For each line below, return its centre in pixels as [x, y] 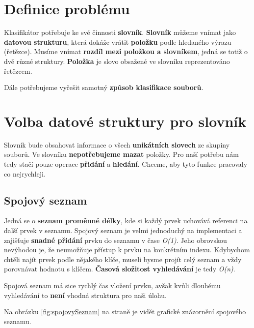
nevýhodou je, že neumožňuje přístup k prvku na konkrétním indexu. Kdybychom [127, 250]
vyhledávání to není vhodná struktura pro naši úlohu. [85, 295]
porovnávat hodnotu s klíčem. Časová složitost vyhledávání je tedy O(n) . [120, 269]
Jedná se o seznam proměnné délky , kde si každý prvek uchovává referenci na [126, 221]
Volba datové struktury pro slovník [125, 121]
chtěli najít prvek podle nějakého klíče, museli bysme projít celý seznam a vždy [123, 259]
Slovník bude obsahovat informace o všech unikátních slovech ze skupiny [117, 144]
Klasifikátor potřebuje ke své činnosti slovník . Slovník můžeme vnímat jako [120, 32]
